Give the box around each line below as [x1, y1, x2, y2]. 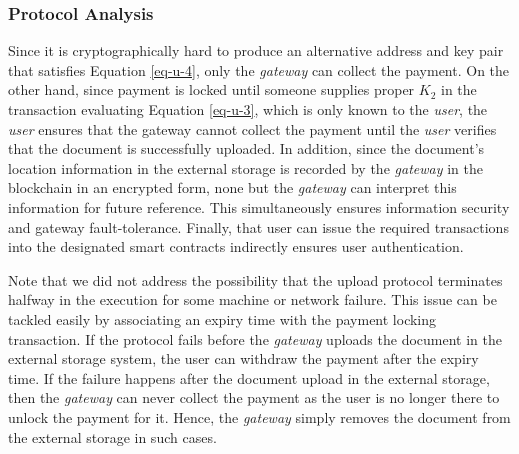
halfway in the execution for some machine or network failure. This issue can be [8, 289, 497, 310]
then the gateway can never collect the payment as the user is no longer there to [8, 387, 500, 408]
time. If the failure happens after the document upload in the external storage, [8, 367, 490, 388]
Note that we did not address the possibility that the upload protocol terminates [8, 269, 503, 290]
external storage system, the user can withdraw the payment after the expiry [8, 348, 479, 369]
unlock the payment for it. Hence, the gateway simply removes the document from [8, 406, 511, 427]
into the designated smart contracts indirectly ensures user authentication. [8, 236, 464, 257]
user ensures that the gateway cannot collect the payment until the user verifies [8, 118, 497, 139]
